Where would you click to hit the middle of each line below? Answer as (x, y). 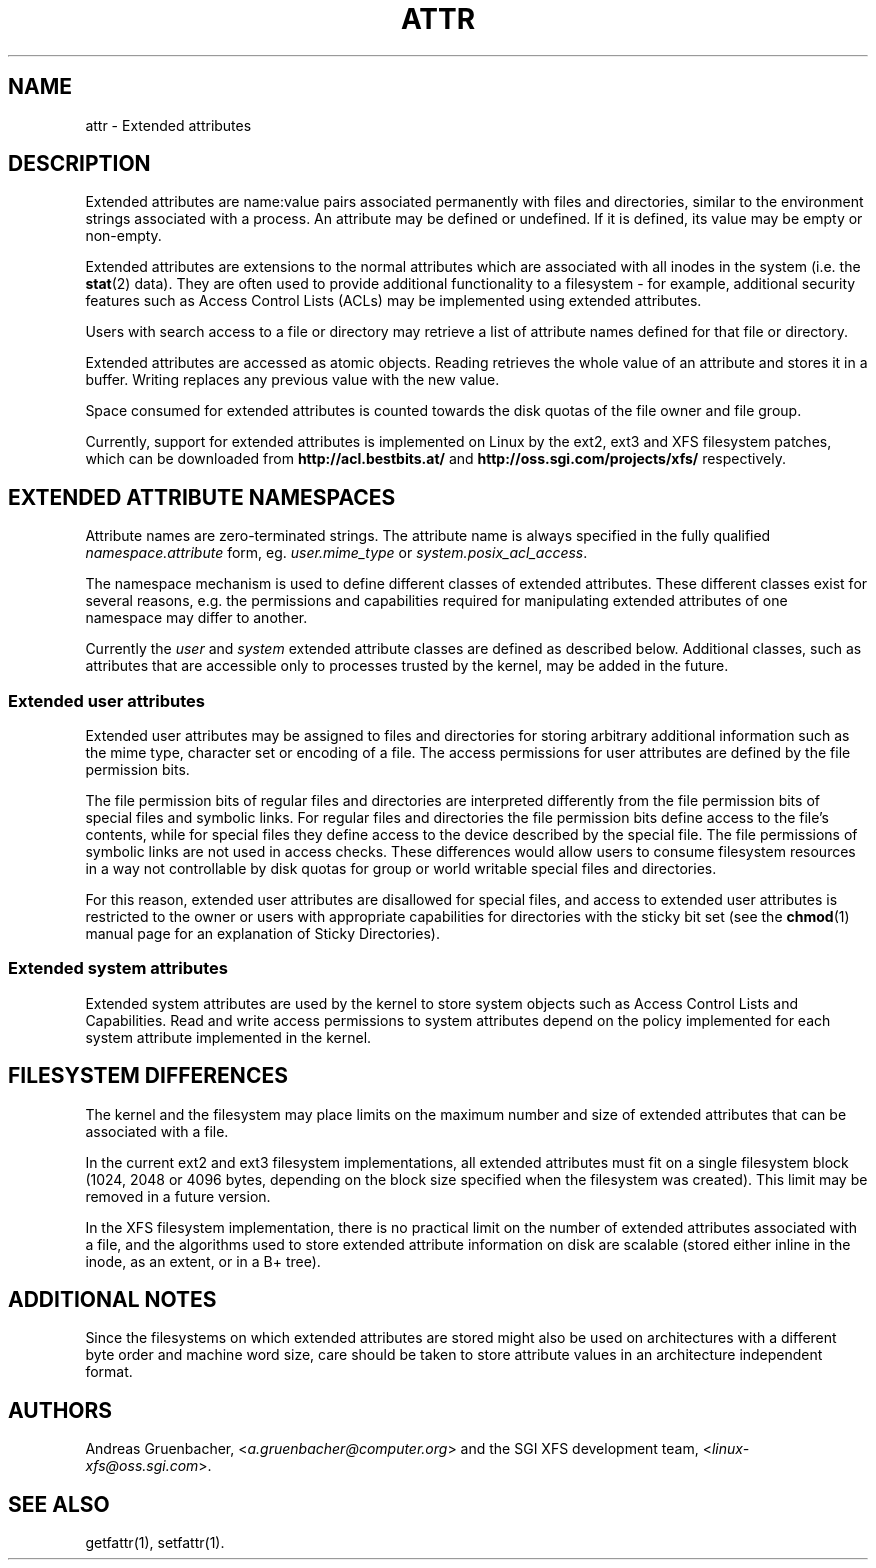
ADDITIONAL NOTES (112, 1300)
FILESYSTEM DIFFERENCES (148, 1076)
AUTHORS (60, 1410)
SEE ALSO (59, 1504)
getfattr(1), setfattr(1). (155, 1543)
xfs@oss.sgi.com (142, 1466)
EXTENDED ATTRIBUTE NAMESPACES (202, 497)
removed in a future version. (178, 1196)
